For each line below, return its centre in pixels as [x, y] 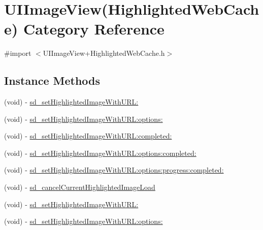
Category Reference [94, 29]
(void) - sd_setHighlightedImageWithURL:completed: [88, 136]
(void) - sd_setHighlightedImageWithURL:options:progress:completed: [114, 170]
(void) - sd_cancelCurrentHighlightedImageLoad [80, 187]
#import [18, 53]
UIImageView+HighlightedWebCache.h [104, 53]
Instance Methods [52, 80]
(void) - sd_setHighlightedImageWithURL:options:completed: [100, 153]
